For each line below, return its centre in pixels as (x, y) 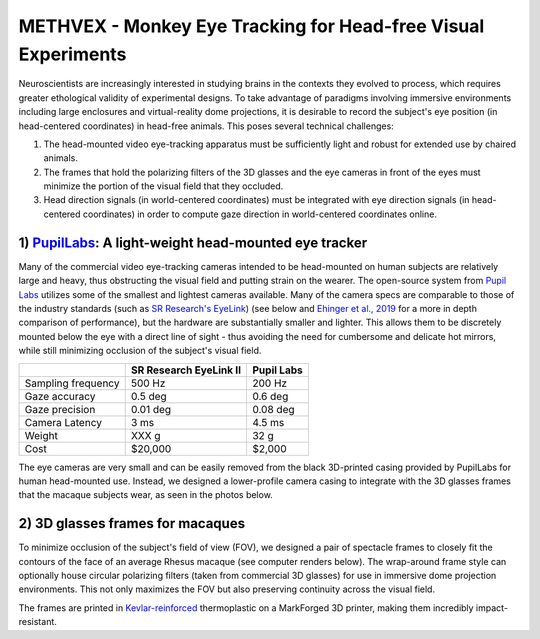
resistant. (37, 622)
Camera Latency (63, 422)
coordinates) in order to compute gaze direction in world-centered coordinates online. (259, 214)
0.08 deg (273, 409)
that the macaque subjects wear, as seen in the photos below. (146, 495)
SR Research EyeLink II (186, 370)
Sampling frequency (72, 383)
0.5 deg (148, 396)
